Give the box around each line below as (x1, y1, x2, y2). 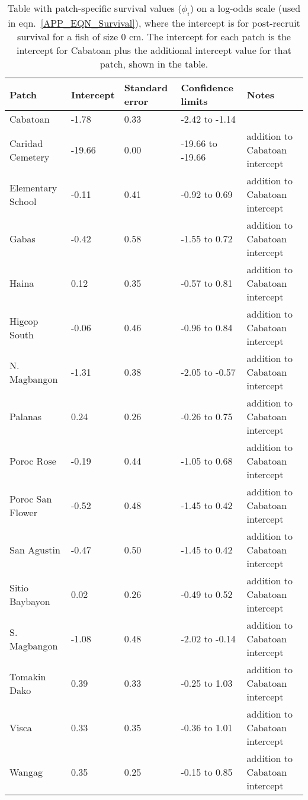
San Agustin (9, 543, 60, 557)
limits (181, 94, 208, 108)
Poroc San (9, 491, 52, 505)
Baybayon (9, 594, 50, 608)
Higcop (9, 313, 38, 328)
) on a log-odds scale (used (190, 1, 301, 15)
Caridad (9, 136, 43, 150)
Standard (124, 81, 168, 95)
